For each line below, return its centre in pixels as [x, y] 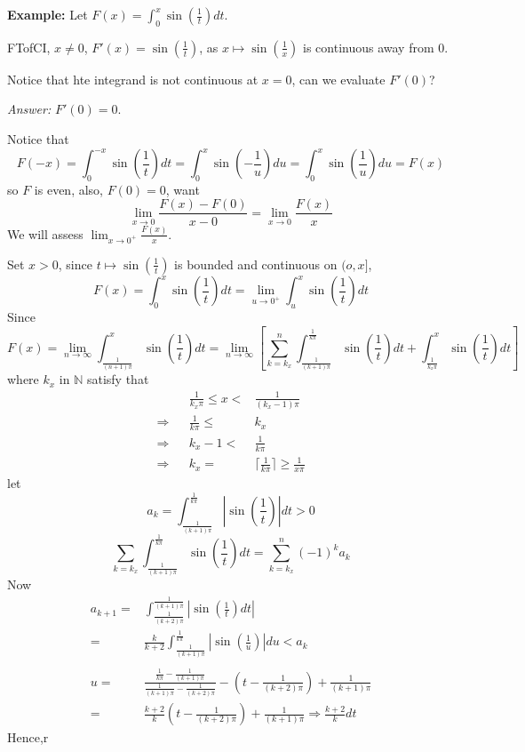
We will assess [45, 233]
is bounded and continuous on [256, 264]
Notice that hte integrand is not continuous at [133, 79]
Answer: [29, 109]
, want [183, 189]
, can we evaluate [338, 79]
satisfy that [118, 379]
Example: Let [48, 14]
